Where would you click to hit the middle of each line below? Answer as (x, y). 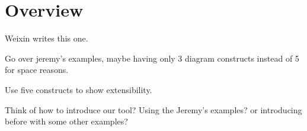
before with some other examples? (66, 121)
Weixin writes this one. (47, 38)
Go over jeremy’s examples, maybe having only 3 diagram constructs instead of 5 (152, 58)
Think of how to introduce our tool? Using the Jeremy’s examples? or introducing (153, 109)
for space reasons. (37, 70)
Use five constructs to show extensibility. (79, 89)
